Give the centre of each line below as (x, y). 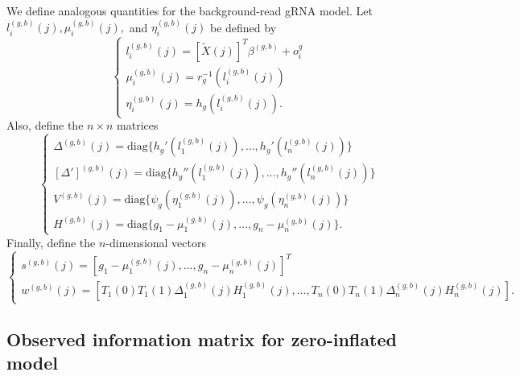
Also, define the (45, 125)
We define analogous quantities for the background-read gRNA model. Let (190, 10)
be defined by (243, 27)
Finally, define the (51, 242)
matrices (138, 125)
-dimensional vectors (156, 242)
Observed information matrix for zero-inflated (202, 339)
